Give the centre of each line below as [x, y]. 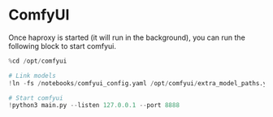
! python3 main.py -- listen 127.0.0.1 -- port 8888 [94, 106]
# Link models [32, 76]
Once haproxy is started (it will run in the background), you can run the [127, 37]
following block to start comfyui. [62, 45]
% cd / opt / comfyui [38, 61]
